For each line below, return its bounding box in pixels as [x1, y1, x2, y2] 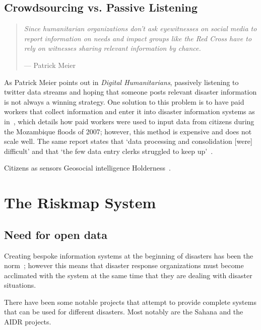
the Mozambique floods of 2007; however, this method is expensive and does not [4, 126, 252, 136]
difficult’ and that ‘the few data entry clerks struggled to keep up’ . [4, 145, 213, 156]
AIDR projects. [4, 316, 51, 327]
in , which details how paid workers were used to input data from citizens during [4, 116, 254, 126]
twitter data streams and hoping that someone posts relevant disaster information [4, 87, 257, 97]
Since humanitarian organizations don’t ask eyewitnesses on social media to [24, 23, 257, 34]
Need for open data [4, 226, 107, 242]
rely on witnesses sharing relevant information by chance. [24, 43, 201, 53]
